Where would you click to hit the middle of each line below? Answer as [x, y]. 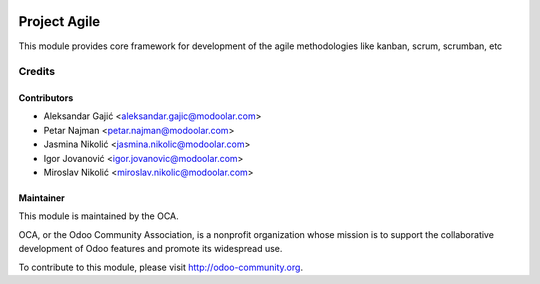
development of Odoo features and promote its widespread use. [150, 249]
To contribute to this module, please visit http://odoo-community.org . [161, 267]
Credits [36, 72]
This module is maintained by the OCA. [98, 216]
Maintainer [41, 198]
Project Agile [59, 21]
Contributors [46, 98]
